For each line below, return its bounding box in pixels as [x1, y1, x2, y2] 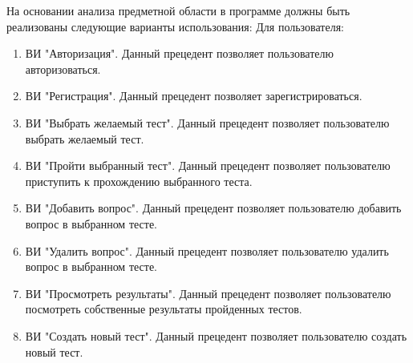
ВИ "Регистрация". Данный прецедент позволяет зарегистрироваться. [25, 87, 362, 104]
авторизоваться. [25, 60, 101, 77]
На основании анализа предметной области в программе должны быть [6, 2, 350, 18]
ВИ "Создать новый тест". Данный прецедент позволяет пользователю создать [25, 327, 407, 344]
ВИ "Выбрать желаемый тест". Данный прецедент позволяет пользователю [25, 114, 390, 131]
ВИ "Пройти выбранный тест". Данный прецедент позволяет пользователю [25, 157, 391, 174]
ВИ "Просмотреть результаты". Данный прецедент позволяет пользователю [25, 284, 391, 301]
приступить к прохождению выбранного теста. [25, 172, 253, 189]
